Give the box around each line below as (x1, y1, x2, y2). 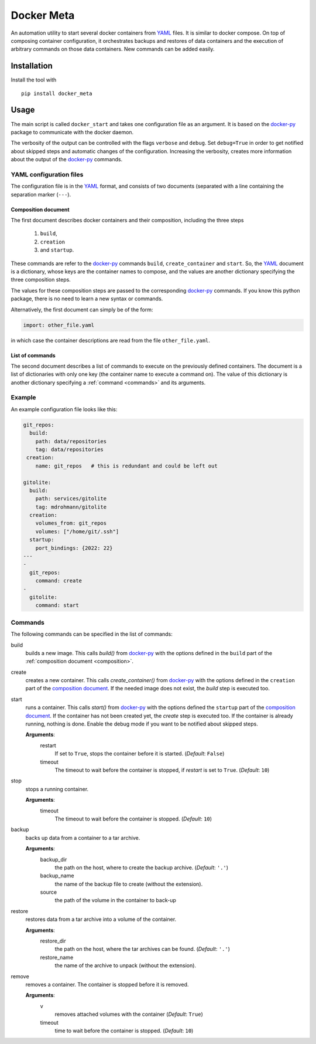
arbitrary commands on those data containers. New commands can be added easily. (11, 46, 215, 53)
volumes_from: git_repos (35, 520, 107, 527)
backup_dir (40, 856, 67, 863)
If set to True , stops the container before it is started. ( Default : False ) (54, 750, 225, 757)
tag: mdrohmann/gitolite (35, 503, 107, 510)
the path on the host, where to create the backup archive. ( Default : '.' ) (54, 864, 228, 871)
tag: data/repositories (35, 446, 104, 453)
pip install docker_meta (21, 90, 92, 97)
